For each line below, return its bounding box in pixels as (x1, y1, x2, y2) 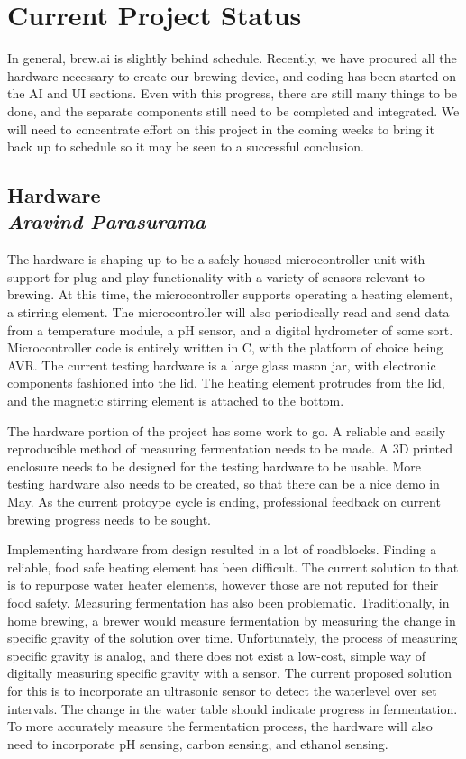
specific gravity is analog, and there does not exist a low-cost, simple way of (7, 645, 426, 664)
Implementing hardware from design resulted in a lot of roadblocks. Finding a (7, 540, 437, 559)
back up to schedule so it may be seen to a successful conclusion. (7, 137, 364, 156)
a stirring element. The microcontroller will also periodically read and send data (7, 303, 450, 322)
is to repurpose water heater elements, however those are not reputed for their (7, 575, 439, 594)
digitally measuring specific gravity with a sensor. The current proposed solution (7, 663, 452, 682)
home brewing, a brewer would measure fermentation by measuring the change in (7, 610, 456, 629)
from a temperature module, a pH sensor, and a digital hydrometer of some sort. (7, 320, 453, 339)
